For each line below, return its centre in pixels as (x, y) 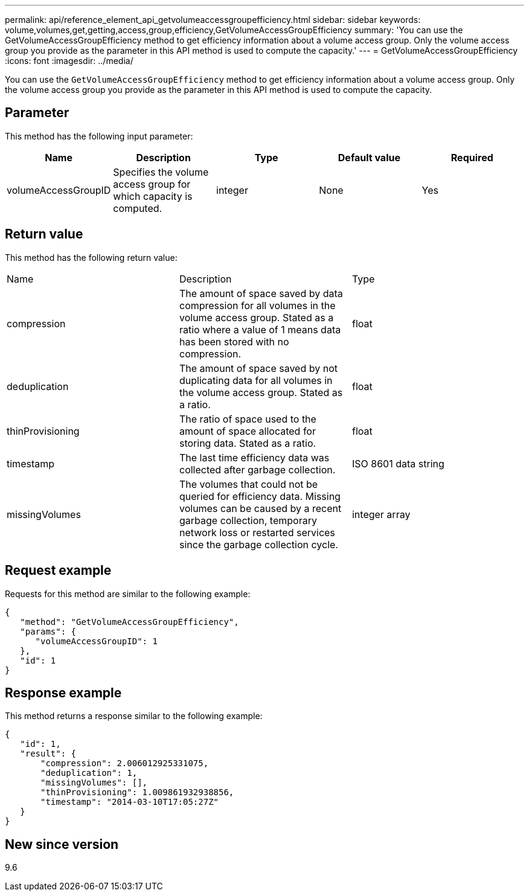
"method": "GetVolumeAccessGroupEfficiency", (130, 622)
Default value (369, 157)
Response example (63, 693)
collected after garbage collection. (257, 469)
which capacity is (153, 196)
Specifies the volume (161, 172)
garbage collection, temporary (248, 520)
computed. (138, 208)
